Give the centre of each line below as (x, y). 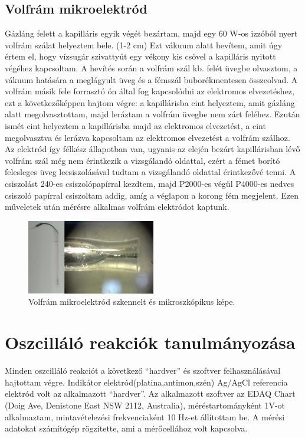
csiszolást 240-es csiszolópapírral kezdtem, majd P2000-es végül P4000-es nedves (150, 183)
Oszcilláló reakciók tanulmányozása (150, 342)
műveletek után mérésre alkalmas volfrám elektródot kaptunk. (117, 207)
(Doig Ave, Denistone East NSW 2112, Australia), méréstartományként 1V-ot (145, 405)
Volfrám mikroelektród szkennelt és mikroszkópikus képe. (132, 302)
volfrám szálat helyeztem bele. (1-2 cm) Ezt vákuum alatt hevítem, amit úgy (144, 45)
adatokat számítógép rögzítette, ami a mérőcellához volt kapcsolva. (126, 428)
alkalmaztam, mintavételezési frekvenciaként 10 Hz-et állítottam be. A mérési (145, 416)
